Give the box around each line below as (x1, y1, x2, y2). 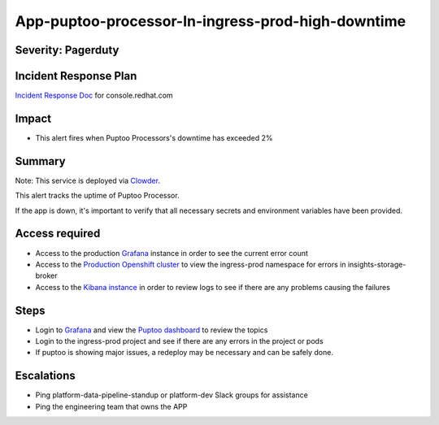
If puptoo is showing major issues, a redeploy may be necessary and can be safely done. (35, 348, 333, 358)
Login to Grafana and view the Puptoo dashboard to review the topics (35, 325, 268, 335)
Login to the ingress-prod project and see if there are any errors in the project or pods (35, 336, 324, 346)
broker (35, 271, 58, 280)
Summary (15, 154, 66, 168)
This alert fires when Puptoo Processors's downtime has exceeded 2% (35, 132, 273, 142)
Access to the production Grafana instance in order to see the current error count (35, 248, 309, 258)
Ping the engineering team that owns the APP (35, 401, 188, 411)
